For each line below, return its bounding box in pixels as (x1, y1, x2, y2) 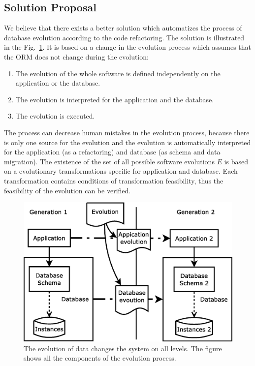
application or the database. (15, 78, 100, 88)
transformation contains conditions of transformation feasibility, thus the (4, 175, 223, 185)
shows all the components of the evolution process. (24, 353, 176, 363)
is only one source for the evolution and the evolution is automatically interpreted (4, 137, 251, 147)
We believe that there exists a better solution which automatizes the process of (4, 23, 242, 33)
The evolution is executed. (15, 111, 95, 121)
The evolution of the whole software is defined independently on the (15, 68, 221, 78)
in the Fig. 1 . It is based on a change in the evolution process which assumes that (4, 42, 252, 52)
